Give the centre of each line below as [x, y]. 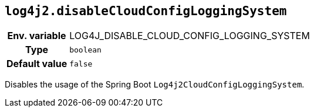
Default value [37, 64]
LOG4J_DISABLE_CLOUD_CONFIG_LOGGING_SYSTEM [190, 36]
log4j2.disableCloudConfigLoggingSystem [146, 11]
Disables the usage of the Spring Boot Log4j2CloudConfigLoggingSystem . [155, 85]
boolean [85, 50]
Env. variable [37, 36]
